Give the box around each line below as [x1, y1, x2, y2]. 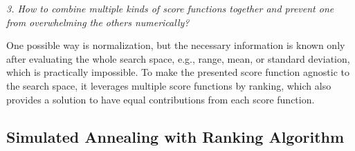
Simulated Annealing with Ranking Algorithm [6, 125, 345, 147]
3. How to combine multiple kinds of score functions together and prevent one [6, 1, 334, 15]
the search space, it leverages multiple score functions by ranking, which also [6, 78, 331, 92]
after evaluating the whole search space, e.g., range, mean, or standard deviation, [6, 51, 350, 66]
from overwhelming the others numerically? [6, 14, 190, 29]
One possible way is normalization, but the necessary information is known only [6, 38, 345, 52]
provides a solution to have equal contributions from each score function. [6, 92, 315, 106]
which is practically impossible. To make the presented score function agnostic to [6, 65, 349, 79]
